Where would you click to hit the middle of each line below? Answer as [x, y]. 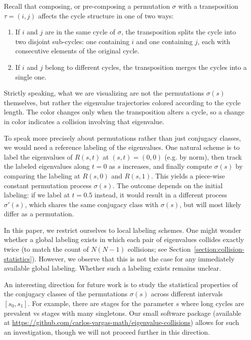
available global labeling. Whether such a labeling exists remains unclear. [113, 268]
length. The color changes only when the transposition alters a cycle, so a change [124, 112]
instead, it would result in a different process [161, 195]
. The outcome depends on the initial [168, 185]
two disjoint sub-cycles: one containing [72, 41]
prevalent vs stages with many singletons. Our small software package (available [123, 313]
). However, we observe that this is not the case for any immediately [133, 258]
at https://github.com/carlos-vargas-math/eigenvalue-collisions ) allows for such [122, 322]
